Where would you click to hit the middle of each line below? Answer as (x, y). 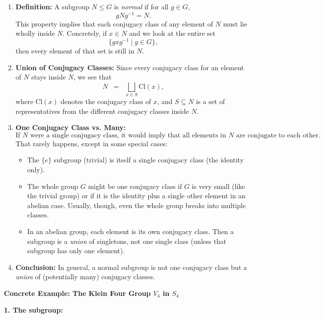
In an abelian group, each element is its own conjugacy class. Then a (131, 231)
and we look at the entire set (172, 33)
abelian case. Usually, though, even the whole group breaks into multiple (136, 205)
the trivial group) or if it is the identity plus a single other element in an (136, 196)
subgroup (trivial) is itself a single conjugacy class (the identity (149, 160)
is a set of (211, 101)
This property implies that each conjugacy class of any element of (114, 23)
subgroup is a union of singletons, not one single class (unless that (127, 241)
